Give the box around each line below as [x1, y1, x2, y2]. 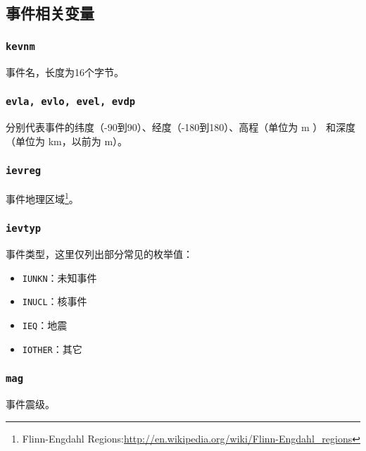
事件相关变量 [6, 2, 94, 24]
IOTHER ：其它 [22, 341, 82, 356]
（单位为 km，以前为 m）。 [6, 133, 128, 148]
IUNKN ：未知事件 [22, 270, 97, 285]
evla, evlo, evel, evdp [6, 96, 136, 108]
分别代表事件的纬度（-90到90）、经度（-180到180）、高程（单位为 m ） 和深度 [6, 119, 355, 134]
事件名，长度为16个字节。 [6, 64, 124, 79]
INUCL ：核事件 [22, 294, 87, 309]
